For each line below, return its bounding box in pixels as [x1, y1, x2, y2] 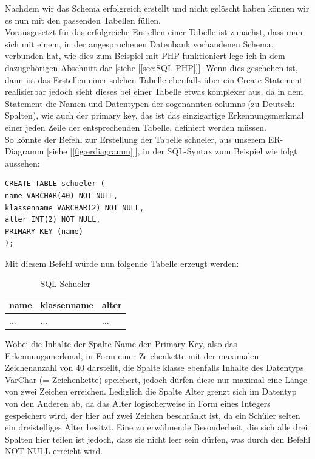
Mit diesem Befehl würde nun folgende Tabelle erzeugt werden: [5, 257, 239, 269]
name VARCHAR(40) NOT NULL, [5, 191, 118, 200]
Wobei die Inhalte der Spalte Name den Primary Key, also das [5, 337, 237, 350]
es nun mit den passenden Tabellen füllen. [5, 13, 161, 26]
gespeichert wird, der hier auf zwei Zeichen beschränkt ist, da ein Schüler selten [5, 409, 300, 421]
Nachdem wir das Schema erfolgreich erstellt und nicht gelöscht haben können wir [5, 2, 310, 14]
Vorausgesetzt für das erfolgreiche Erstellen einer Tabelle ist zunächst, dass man [5, 26, 303, 38]
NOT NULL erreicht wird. [5, 444, 103, 457]
